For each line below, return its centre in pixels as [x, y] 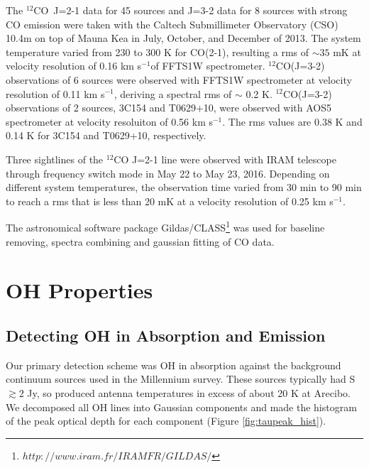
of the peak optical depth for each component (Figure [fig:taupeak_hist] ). [166, 421]
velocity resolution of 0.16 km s [74, 66]
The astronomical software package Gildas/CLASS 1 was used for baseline [165, 226]
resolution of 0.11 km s [55, 93]
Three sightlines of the [55, 159]
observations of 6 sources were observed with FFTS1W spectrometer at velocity [179, 79]
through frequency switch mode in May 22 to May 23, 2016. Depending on [168, 173]
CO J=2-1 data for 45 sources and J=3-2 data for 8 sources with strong [191, 10]
